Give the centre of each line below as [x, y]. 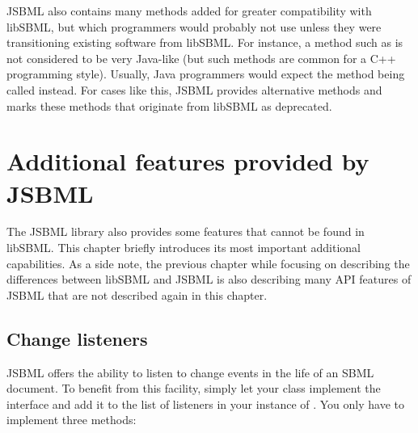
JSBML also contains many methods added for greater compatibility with [189, 11]
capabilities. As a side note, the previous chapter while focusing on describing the [208, 263]
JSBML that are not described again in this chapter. [137, 294]
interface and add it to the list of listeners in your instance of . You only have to [205, 404]
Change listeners [77, 338]
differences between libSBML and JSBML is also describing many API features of [209, 279]
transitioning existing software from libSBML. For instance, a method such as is [205, 42]
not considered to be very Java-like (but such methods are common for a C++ [201, 58]
